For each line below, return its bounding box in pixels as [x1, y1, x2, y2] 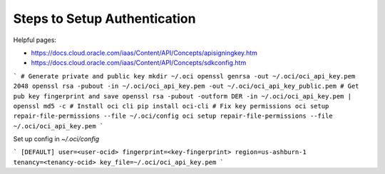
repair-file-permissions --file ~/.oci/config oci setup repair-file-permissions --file [13, 112, 333, 121]
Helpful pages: [13, 36, 57, 44]
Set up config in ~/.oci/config [13, 135, 100, 143]
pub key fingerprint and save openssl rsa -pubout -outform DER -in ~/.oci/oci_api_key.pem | [13, 92, 352, 100]
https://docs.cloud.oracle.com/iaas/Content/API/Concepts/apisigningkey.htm [31, 48, 258, 57]
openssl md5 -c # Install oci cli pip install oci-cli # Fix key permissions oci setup [13, 102, 329, 110]
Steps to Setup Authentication [13, 11, 196, 26]
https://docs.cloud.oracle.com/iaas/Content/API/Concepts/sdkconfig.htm [31, 58, 247, 67]
